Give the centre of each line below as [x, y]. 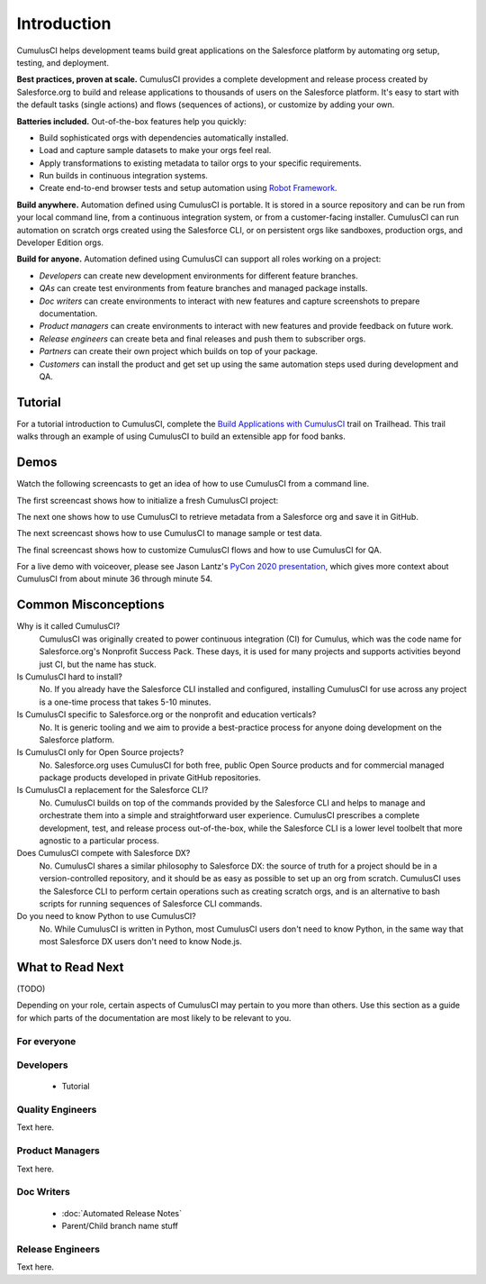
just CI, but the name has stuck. [98, 664]
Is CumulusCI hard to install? [70, 677]
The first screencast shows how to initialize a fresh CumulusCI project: [148, 500]
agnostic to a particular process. [99, 841]
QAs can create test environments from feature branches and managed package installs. [203, 288]
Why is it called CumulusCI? [68, 626]
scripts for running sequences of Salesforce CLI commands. [151, 903]
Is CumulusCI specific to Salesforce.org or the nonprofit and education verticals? [166, 715]
